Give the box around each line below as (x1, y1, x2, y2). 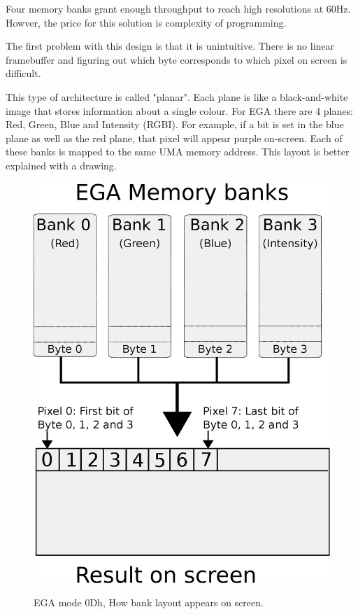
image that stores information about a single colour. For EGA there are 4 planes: (6, 103, 353, 118)
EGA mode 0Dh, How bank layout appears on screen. (34, 595, 264, 610)
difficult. (6, 66, 41, 81)
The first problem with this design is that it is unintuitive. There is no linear (6, 39, 335, 53)
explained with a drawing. (6, 158, 117, 172)
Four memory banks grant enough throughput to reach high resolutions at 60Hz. (6, 1, 351, 15)
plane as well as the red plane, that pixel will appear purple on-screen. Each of (6, 130, 343, 145)
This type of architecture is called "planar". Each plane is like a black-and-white (6, 89, 348, 104)
